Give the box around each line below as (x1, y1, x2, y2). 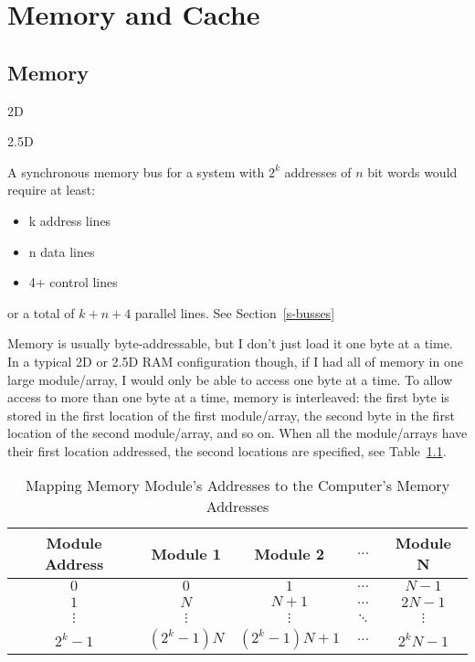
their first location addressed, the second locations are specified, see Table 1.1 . (7, 441, 447, 460)
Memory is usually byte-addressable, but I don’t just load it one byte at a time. (7, 334, 453, 353)
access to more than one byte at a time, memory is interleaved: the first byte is (7, 388, 449, 407)
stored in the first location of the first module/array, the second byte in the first (7, 405, 455, 424)
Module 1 (151, 542, 221, 564)
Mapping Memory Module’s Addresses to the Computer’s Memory (25, 475, 450, 496)
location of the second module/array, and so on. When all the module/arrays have (7, 423, 468, 443)
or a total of (7, 303, 75, 322)
